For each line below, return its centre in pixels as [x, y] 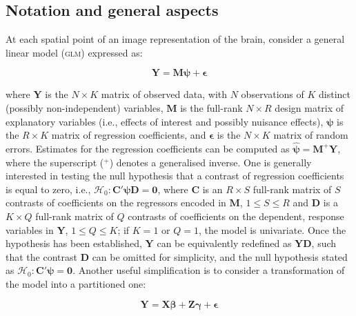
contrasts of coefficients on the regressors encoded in [116, 203]
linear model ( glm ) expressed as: [74, 52]
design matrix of [309, 107]
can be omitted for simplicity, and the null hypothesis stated [220, 256]
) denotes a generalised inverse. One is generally [210, 162]
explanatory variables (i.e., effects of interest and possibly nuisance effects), [165, 121]
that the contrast [41, 256]
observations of [273, 94]
